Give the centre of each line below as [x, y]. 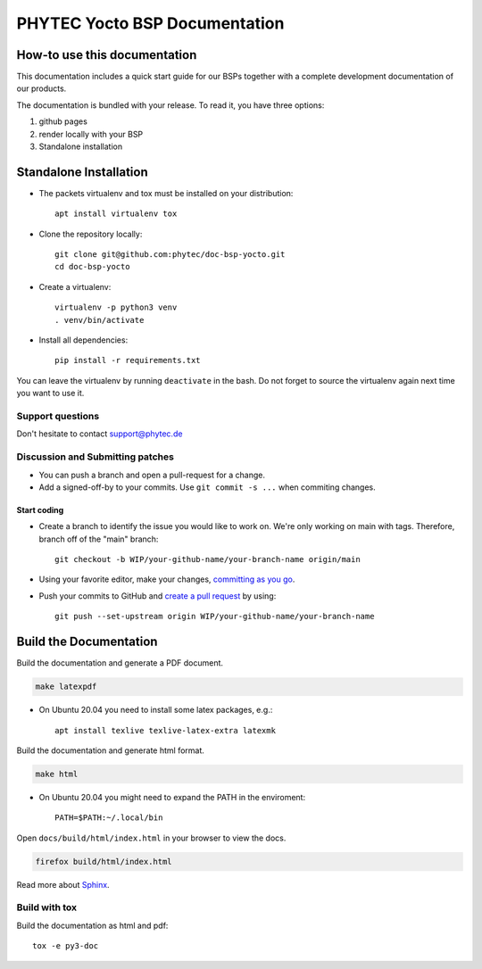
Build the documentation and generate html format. [111, 750]
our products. [42, 88]
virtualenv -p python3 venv [116, 307]
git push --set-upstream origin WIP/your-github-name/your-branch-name [215, 617]
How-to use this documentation [107, 55]
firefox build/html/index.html [104, 861]
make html [57, 774]
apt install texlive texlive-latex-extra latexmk [166, 730]
